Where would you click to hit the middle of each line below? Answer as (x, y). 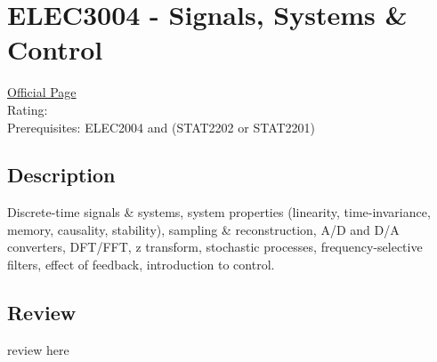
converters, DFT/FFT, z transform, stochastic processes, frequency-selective (215, 247)
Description (61, 175)
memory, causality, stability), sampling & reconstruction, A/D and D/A (203, 229)
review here (38, 349)
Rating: (28, 109)
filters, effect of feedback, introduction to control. (141, 265)
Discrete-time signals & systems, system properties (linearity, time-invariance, (219, 212)
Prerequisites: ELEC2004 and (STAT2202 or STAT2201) (162, 127)
